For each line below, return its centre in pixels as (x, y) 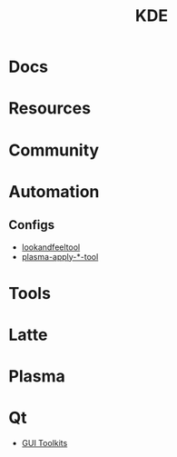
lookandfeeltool (51, 247)
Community (54, 150)
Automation (54, 191)
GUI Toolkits (44, 443)
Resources (50, 109)
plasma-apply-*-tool (60, 256)
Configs (32, 225)
